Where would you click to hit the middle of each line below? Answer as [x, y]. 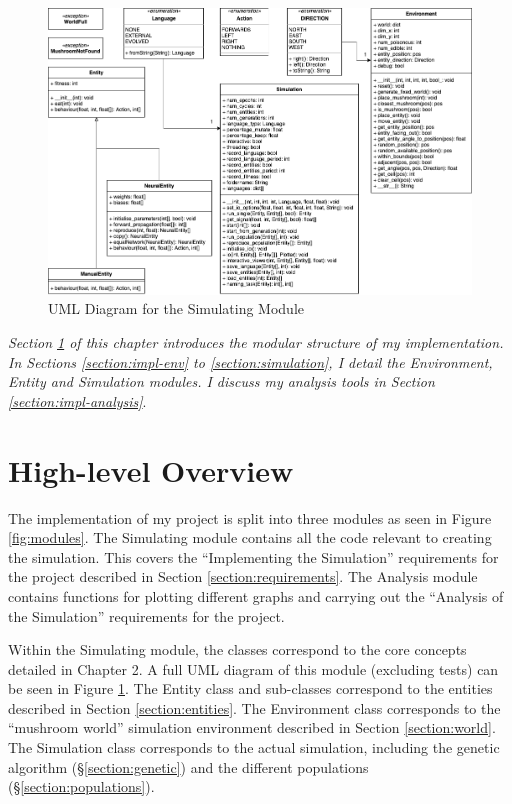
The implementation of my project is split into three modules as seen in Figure [250, 517]
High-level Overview [151, 469]
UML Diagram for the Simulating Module [176, 308]
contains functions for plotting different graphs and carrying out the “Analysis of [256, 595]
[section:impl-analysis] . [77, 400]
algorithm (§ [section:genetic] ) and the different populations [188, 766]
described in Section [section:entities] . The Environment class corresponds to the [254, 707]
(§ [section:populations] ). [81, 786]
